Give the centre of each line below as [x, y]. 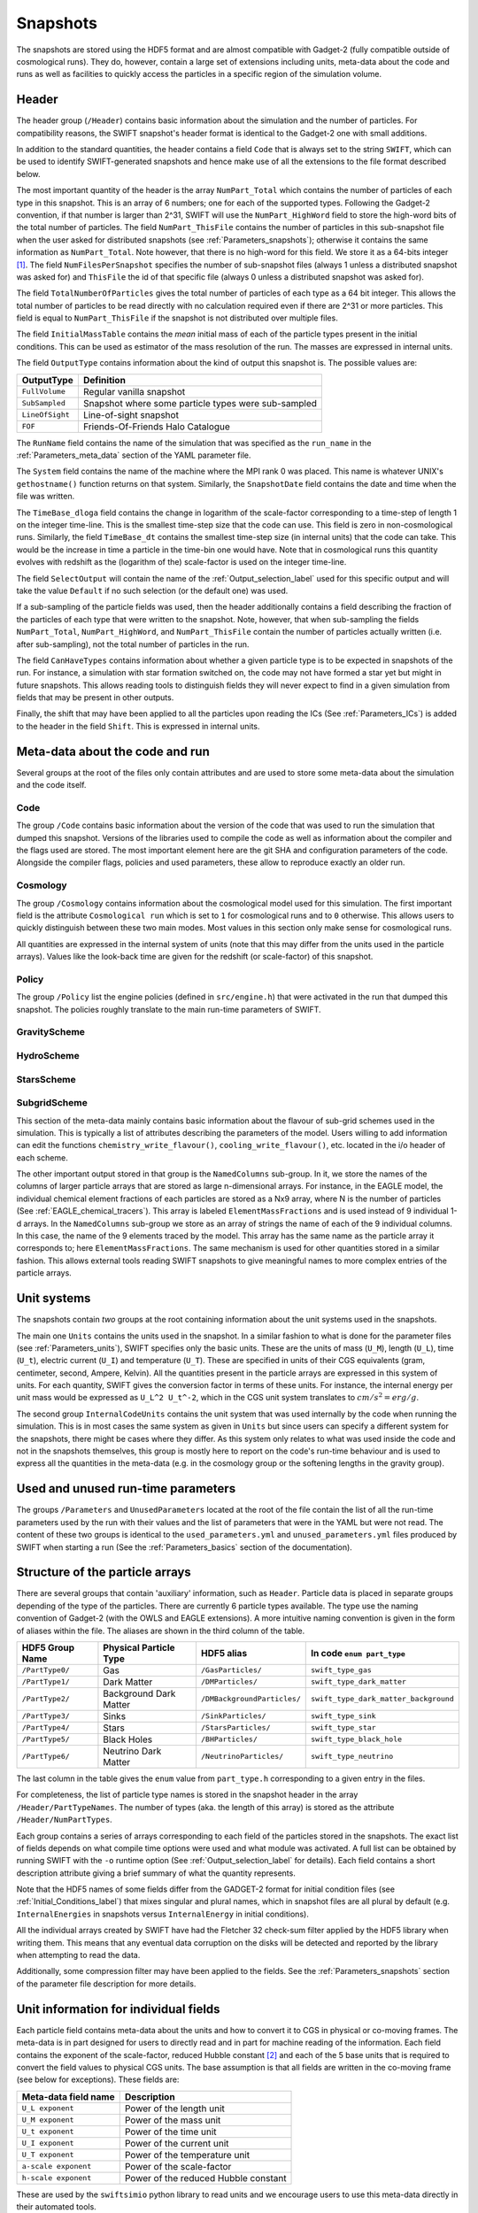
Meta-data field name [68, 2096]
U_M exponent [48, 2120]
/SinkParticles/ [233, 1716]
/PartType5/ [46, 1739]
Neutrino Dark [132, 1751]
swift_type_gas [341, 1670]
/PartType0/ [46, 1670]
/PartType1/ [46, 1682]
